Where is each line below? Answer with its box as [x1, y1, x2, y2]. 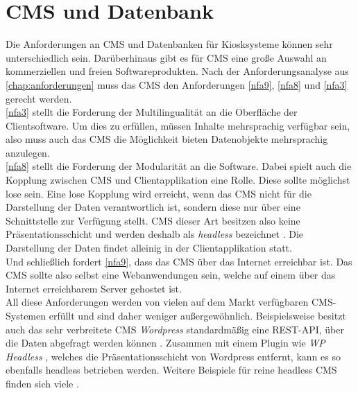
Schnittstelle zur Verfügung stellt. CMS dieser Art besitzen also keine [6, 213, 300, 227]
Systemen [6, 308, 46, 322]
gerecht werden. [6, 91, 72, 105]
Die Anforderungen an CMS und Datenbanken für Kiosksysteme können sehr [6, 37, 333, 51]
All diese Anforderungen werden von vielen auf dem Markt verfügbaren [6, 295, 309, 309]
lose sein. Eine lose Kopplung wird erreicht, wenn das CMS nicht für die [6, 186, 312, 200]
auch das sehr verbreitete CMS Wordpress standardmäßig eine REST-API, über [6, 322, 344, 336]
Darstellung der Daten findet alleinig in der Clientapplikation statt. [6, 241, 292, 255]
